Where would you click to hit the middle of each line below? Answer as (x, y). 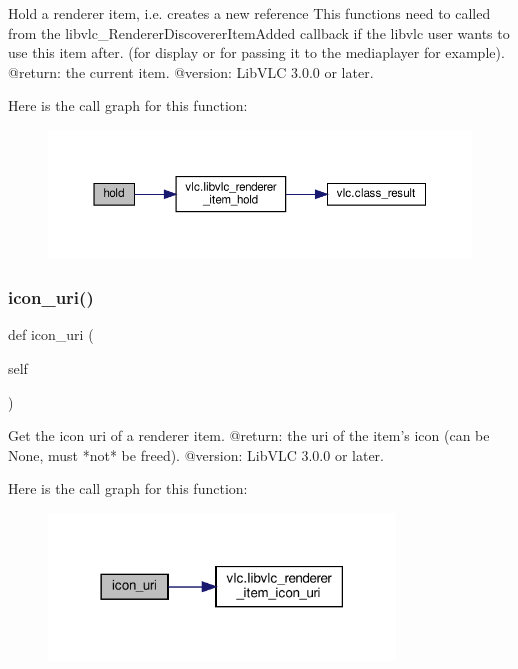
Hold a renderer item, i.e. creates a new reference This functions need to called (249, 13)
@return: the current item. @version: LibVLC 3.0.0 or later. (191, 71)
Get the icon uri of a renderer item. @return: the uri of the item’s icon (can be (249, 435)
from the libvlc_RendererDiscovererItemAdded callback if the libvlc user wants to (259, 32)
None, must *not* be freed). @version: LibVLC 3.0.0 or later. (196, 454)
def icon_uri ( (51, 334)
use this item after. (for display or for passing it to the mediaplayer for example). (256, 52)
